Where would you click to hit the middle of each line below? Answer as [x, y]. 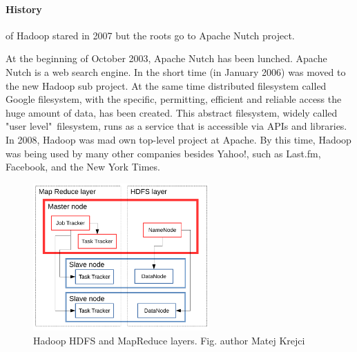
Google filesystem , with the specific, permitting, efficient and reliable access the [174, 99]
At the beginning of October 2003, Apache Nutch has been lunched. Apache [166, 58]
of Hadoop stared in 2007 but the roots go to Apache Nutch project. [150, 35]
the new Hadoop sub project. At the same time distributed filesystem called [166, 85]
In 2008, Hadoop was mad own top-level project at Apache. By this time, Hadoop [178, 139]
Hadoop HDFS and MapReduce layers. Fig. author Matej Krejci [169, 340]
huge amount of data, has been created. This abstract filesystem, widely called [172, 112]
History [24, 9]
